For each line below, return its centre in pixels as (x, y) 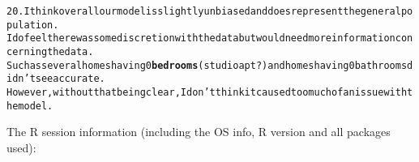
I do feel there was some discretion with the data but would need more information (201, 38)
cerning (27, 51)
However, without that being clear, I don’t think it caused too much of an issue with (207, 92)
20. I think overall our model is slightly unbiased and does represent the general (204, 11)
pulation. (33, 25)
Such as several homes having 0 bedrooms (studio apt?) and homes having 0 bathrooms (207, 65)
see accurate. (70, 79)
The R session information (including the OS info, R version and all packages (199, 132)
